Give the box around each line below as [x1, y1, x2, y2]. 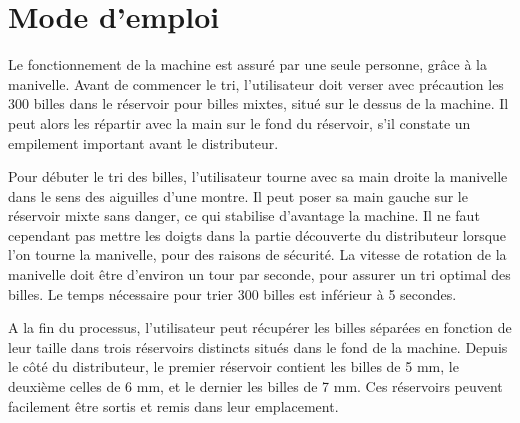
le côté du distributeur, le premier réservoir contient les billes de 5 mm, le [8, 356, 459, 377]
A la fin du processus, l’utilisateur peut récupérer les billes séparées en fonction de [8, 317, 512, 338]
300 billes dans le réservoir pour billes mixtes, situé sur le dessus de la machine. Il [8, 93, 509, 114]
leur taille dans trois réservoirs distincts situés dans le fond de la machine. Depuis [8, 336, 508, 357]
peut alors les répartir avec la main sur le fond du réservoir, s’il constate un [8, 112, 471, 133]
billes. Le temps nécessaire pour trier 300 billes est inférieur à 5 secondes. [8, 283, 457, 304]
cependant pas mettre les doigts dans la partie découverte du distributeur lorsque [8, 224, 507, 245]
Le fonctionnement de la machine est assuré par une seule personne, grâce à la [8, 54, 488, 75]
